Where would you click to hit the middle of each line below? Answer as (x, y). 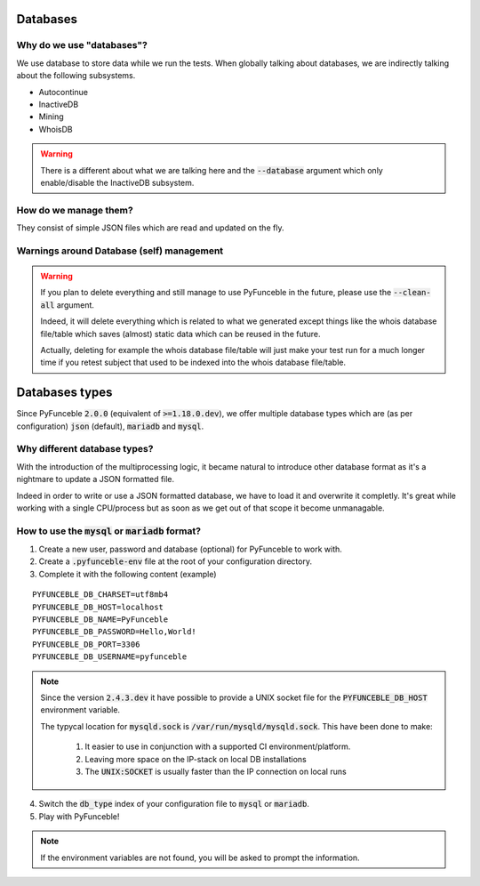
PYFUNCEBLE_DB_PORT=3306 (86, 644)
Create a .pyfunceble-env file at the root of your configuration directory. (176, 561)
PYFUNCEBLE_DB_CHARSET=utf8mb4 (100, 595)
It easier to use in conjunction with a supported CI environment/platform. (218, 746)
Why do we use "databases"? (82, 45)
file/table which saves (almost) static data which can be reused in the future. (180, 334)
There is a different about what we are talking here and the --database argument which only (212, 170)
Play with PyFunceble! (79, 816)
